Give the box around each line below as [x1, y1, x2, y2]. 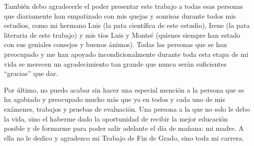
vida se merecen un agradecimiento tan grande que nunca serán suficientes [4, 58, 227, 69]
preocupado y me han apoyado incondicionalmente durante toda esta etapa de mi [4, 49, 249, 59]
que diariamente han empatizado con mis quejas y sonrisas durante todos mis [4, 10, 236, 21]
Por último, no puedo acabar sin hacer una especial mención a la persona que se [4, 84, 244, 95]
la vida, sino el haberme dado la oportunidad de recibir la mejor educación [4, 113, 228, 123]
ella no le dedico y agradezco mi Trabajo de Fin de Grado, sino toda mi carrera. [4, 132, 244, 143]
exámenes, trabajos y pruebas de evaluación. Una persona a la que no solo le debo [4, 103, 250, 114]
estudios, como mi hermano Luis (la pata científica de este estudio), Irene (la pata [4, 20, 250, 30]
